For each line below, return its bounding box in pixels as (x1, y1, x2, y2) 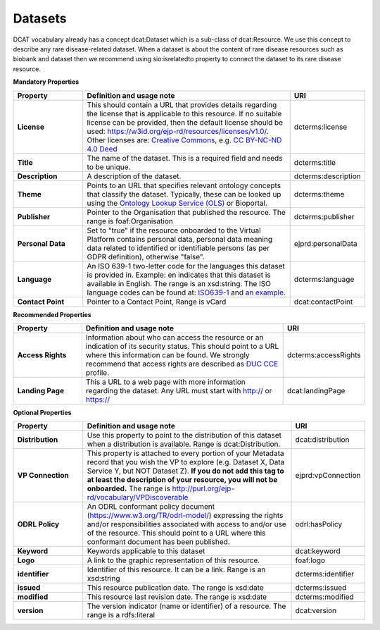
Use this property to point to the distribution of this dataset (87, 431, 281, 440)
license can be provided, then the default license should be (87, 117, 284, 127)
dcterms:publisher (293, 211, 355, 221)
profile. (85, 367, 110, 377)
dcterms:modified (295, 592, 355, 602)
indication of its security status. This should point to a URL (85, 341, 279, 351)
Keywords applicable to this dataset (87, 546, 205, 556)
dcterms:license (293, 122, 348, 132)
